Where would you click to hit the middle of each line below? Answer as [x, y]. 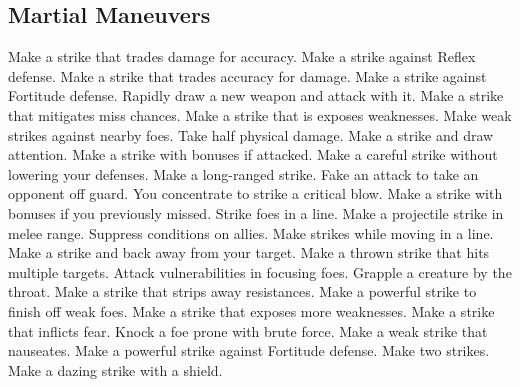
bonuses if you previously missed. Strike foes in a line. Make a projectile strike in [256, 212]
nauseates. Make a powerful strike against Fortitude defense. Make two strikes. [249, 350]
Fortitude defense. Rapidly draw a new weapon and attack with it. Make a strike [256, 95]
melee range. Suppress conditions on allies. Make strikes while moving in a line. [251, 232]
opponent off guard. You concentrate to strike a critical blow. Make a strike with [255, 193]
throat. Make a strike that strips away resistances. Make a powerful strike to [242, 291]
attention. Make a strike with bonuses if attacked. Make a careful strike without [253, 154]
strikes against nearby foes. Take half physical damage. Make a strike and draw [251, 134]
